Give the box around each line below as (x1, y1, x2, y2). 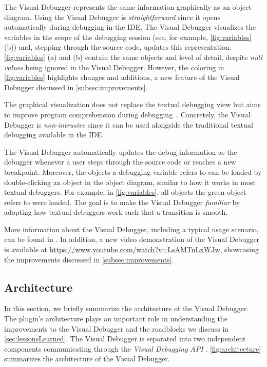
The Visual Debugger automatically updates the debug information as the (4, 146, 237, 157)
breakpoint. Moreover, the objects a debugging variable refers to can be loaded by (4, 166, 262, 177)
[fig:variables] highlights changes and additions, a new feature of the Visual (4, 72, 240, 83)
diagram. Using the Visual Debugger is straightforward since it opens (4, 11, 221, 22)
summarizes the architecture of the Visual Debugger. (4, 353, 170, 364)
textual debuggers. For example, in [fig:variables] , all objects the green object (4, 187, 246, 197)
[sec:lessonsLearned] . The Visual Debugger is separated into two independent (4, 333, 246, 344)
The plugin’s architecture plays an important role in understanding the (4, 313, 227, 324)
